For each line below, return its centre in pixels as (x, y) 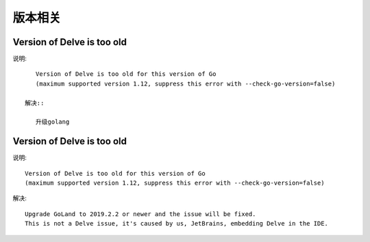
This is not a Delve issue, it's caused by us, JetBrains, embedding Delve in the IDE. (177, 224)
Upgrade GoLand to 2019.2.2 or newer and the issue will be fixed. (140, 214)
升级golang (52, 122)
